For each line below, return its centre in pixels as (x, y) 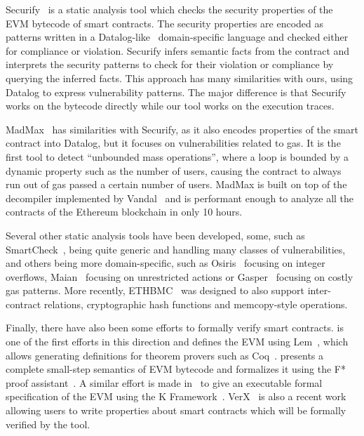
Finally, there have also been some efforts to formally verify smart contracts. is (175, 328)
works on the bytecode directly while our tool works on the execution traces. (170, 106)
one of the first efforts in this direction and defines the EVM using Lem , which (177, 342)
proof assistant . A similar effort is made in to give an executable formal (164, 382)
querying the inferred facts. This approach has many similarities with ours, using (180, 78)
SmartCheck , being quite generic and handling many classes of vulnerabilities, (176, 249)
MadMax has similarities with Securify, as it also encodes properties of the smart (182, 129)
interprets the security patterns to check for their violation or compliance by (170, 64)
